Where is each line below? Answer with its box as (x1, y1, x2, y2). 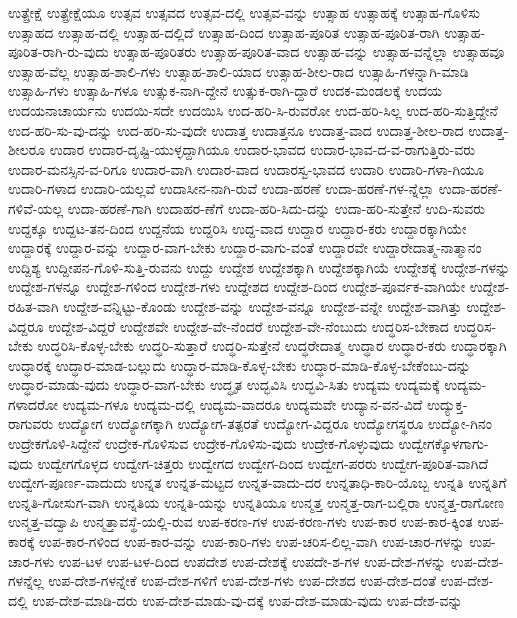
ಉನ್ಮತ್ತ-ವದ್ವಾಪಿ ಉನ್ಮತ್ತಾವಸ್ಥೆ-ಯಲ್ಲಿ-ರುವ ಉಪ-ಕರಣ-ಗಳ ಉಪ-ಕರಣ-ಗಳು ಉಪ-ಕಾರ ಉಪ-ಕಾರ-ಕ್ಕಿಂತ (8, 511, 473, 532)
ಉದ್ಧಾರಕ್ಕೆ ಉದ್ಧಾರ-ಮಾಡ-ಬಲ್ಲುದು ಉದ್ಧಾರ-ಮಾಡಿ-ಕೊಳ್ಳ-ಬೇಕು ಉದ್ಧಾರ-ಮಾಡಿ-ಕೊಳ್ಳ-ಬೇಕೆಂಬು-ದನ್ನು (8, 354, 471, 375)
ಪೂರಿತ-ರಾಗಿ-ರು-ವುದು (8, 41, 109, 62)
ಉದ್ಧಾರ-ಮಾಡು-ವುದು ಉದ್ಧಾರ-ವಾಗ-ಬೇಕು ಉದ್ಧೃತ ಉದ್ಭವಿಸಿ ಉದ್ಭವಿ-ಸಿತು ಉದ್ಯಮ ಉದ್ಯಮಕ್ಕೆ (8, 374, 440, 395)
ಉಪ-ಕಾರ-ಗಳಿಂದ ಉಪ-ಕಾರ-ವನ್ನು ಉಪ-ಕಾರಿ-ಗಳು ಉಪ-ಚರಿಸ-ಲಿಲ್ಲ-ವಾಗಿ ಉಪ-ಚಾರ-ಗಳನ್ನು (38, 531, 465, 552)
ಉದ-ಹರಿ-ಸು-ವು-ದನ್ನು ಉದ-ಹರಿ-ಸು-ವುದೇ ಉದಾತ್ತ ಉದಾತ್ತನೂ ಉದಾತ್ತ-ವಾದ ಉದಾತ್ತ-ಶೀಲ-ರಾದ (8, 119, 464, 140)
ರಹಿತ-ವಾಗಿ (8, 295, 59, 316)
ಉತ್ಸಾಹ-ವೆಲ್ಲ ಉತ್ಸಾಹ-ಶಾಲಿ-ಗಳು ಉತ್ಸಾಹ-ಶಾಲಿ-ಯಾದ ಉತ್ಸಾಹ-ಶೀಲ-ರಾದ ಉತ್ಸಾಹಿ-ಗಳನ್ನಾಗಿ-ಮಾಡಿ (8, 60, 469, 81)
